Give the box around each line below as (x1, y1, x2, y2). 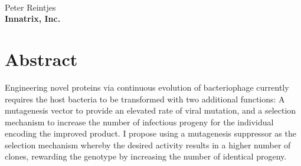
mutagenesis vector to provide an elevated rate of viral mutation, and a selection (5, 104, 296, 117)
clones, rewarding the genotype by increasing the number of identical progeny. (5, 150, 287, 162)
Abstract (5, 47, 78, 71)
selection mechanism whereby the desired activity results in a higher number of (5, 138, 291, 151)
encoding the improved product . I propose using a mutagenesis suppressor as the (5, 127, 296, 140)
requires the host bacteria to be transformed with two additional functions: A (5, 92, 285, 105)
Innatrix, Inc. (5, 12, 61, 25)
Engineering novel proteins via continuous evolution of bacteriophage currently (5, 81, 289, 93)
